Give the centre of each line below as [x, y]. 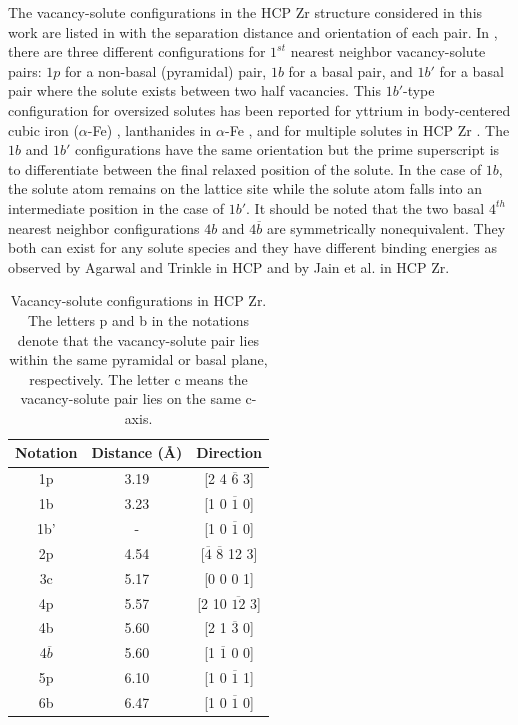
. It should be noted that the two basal [365, 207]
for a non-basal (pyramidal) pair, [165, 70]
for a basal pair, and [350, 70]
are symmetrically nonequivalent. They [386, 227]
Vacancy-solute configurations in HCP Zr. [138, 300]
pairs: [25, 70]
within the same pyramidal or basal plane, [138, 359]
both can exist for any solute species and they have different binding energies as [253, 247]
